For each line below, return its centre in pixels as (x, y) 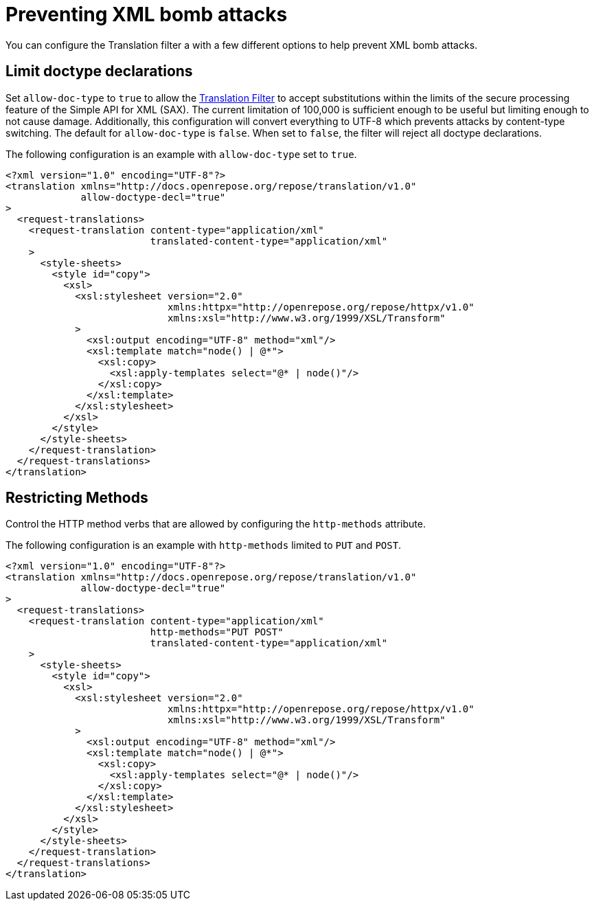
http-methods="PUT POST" (217, 632)
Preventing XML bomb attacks (147, 14)
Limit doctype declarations (99, 71)
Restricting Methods (77, 498)
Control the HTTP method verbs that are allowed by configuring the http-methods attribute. (216, 524)
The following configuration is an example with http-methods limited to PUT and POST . (204, 545)
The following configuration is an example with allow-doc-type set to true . (181, 154)
